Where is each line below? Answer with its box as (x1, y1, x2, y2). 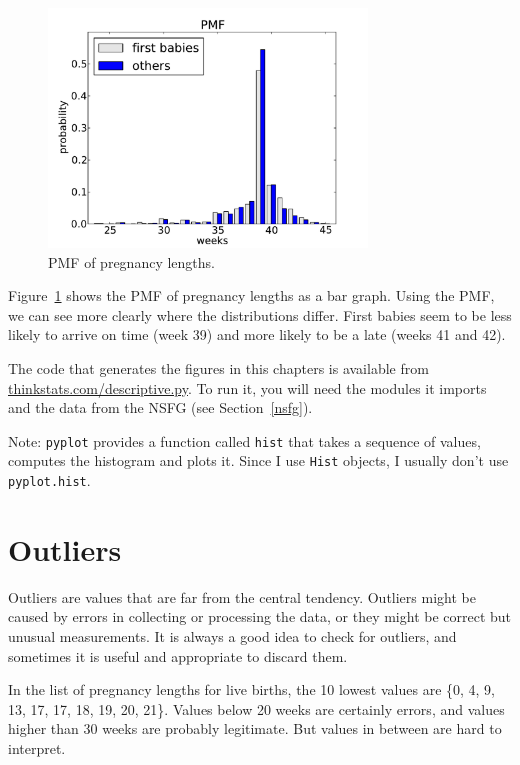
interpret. (8, 738, 66, 758)
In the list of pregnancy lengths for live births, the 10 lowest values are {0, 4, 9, (8, 679, 496, 700)
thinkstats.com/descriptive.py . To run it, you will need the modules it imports (8, 377, 487, 398)
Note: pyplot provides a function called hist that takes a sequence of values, (8, 430, 481, 451)
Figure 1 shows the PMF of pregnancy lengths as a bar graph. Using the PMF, (8, 285, 495, 306)
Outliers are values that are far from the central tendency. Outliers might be (8, 586, 476, 607)
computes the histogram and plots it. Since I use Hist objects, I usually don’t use (8, 450, 509, 471)
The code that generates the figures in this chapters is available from (8, 357, 429, 378)
